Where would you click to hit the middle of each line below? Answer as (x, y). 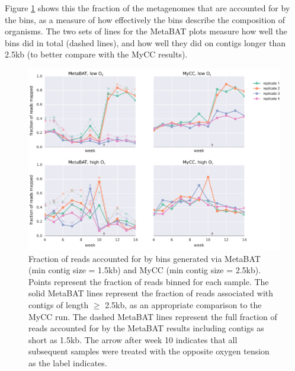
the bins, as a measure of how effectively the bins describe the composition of (145, 19)
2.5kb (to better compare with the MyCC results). (96, 54)
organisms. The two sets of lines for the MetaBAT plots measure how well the (146, 31)
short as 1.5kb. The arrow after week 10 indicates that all (133, 339)
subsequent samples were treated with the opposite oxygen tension (149, 351)
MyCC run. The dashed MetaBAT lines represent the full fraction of (153, 316)
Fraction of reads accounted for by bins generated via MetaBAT (145, 258)
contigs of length (59, 304)
